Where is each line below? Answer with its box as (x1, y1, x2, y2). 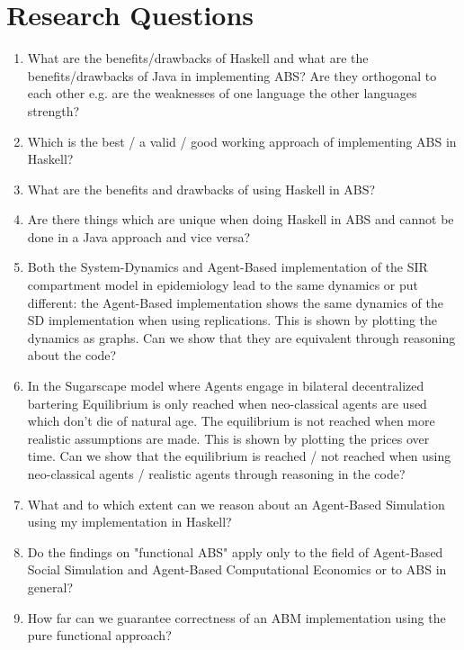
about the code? (27, 346, 117, 365)
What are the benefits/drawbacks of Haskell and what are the (27, 49, 369, 68)
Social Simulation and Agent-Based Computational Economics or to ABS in (27, 560, 447, 579)
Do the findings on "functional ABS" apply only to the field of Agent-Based (27, 542, 443, 561)
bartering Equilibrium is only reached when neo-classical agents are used (27, 393, 427, 412)
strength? (27, 101, 80, 120)
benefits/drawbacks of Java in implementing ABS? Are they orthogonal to (27, 66, 437, 85)
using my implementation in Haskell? (27, 512, 232, 531)
